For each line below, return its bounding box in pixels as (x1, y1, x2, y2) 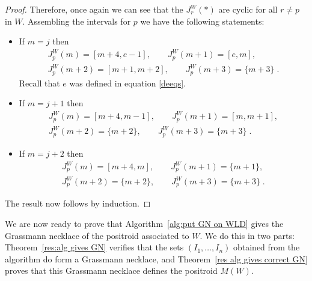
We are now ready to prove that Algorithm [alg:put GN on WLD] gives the (5, 217, 284, 230)
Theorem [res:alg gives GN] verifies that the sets (5, 241, 184, 253)
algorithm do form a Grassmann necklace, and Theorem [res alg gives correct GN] (5, 252, 308, 265)
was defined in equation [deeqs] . (69, 76, 186, 89)
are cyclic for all (218, 3, 278, 15)
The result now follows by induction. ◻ (5, 197, 151, 210)
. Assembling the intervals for (22, 14, 131, 27)
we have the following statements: (140, 14, 265, 27)
